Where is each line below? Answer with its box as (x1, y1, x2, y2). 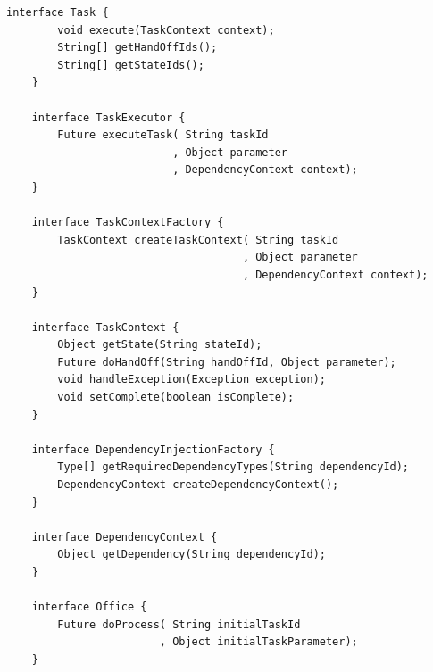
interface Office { (31, 601, 147, 614)
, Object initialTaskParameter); (159, 635, 358, 649)
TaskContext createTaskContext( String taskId (57, 233, 339, 246)
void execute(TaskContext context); (57, 23, 275, 37)
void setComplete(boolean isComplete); (57, 391, 295, 404)
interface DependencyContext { (31, 530, 218, 543)
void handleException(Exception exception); (57, 373, 326, 386)
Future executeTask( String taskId (57, 129, 269, 142)
